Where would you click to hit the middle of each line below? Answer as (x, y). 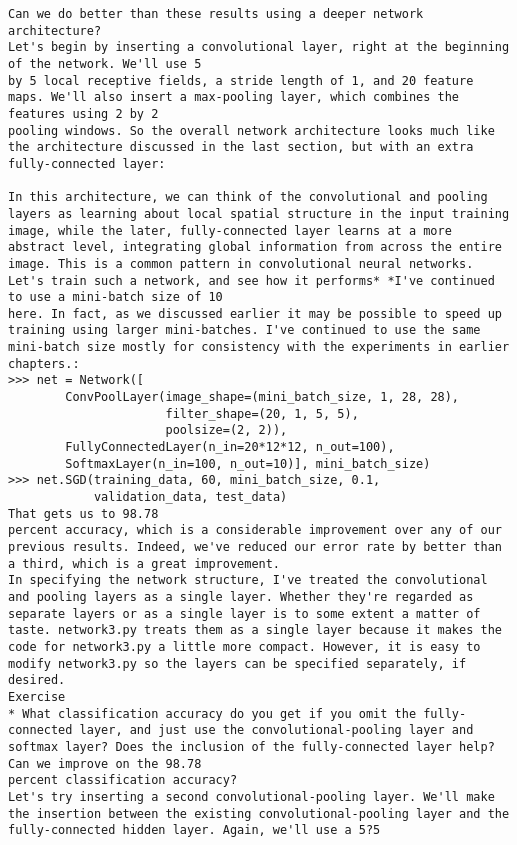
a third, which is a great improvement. (144, 563)
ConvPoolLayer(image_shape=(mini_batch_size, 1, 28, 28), (262, 397)
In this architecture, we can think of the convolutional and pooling (248, 197)
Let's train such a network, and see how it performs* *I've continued (251, 280)
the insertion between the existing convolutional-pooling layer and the (259, 813)
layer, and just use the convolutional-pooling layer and (276, 730)
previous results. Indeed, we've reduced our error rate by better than (255, 547)
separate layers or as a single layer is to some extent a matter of (244, 613)
